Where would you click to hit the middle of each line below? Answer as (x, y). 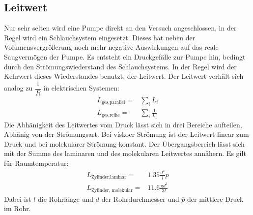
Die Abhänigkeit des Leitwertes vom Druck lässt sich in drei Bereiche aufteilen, (123, 124)
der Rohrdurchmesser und (140, 199)
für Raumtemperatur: (36, 163)
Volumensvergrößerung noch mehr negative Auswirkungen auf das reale (111, 47)
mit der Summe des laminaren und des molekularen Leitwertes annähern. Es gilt (125, 153)
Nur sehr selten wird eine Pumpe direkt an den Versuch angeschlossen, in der (120, 28)
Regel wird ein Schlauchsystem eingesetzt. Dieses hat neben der (100, 37)
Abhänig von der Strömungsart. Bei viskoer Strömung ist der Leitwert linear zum (126, 134)
